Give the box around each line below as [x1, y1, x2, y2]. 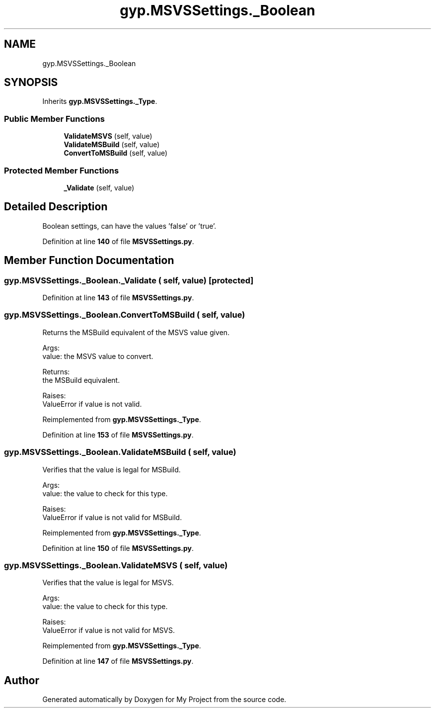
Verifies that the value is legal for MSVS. [42, 578, 174, 587]
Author [4, 674, 39, 687]
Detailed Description [4, 200, 108, 213]
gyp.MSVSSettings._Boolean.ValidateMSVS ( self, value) [4, 560, 228, 570]
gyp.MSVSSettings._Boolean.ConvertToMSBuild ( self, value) [4, 310, 245, 320]
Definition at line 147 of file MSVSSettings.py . [42, 657, 194, 666]
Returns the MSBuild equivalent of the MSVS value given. [42, 328, 230, 337]
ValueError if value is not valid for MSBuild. [42, 513, 182, 522]
